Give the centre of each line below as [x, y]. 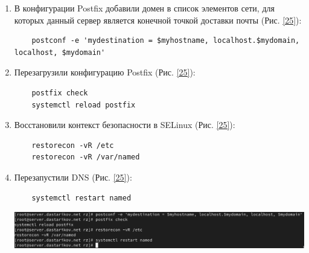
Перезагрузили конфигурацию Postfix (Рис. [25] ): [105, 72]
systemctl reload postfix [84, 105]
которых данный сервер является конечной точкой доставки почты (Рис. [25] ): [158, 20]
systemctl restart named [81, 198]
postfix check [60, 93]
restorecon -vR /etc [73, 145]
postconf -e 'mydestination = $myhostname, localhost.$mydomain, [166, 41]
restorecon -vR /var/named [86, 157]
